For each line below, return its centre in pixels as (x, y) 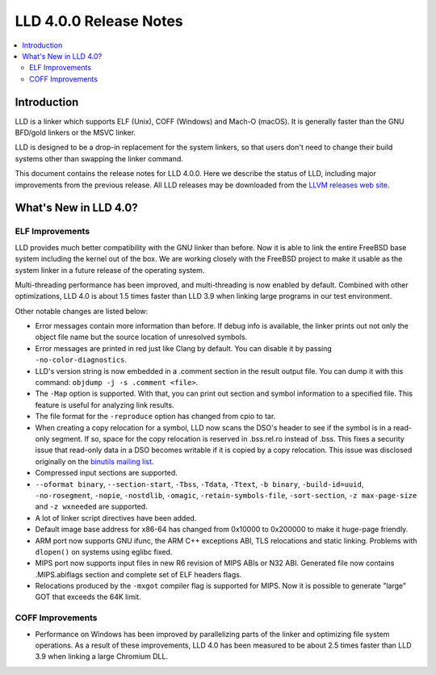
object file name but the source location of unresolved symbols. (141, 337)
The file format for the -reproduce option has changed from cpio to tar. (155, 417)
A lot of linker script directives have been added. (116, 518)
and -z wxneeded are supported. (92, 507)
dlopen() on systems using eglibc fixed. (104, 551)
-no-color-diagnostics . (81, 360)
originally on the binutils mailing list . (94, 461)
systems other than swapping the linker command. (99, 158)
